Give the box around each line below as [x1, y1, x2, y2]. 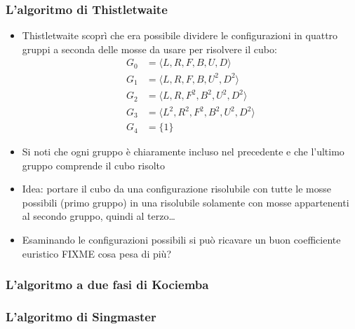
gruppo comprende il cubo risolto [22, 157, 166, 172]
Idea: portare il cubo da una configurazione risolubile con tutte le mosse [22, 181, 332, 196]
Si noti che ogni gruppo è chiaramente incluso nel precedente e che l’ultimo [22, 144, 344, 159]
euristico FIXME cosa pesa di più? [22, 246, 172, 260]
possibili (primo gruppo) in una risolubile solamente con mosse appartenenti [22, 195, 349, 209]
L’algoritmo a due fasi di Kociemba [6, 276, 209, 293]
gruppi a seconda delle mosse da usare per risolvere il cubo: [22, 41, 277, 56]
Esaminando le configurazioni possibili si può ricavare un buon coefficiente [22, 232, 341, 247]
